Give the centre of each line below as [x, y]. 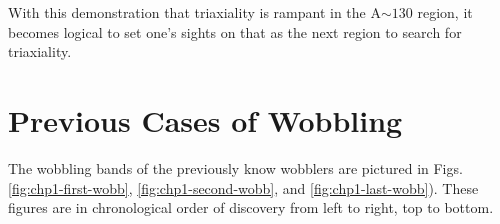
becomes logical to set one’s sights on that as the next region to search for [235, 31]
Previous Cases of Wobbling [205, 119]
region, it [445, 12]
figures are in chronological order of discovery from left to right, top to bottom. [251, 207]
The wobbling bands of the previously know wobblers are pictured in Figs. [235, 167]
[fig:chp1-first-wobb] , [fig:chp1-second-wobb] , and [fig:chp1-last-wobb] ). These [243, 187]
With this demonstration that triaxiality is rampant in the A [194, 12]
